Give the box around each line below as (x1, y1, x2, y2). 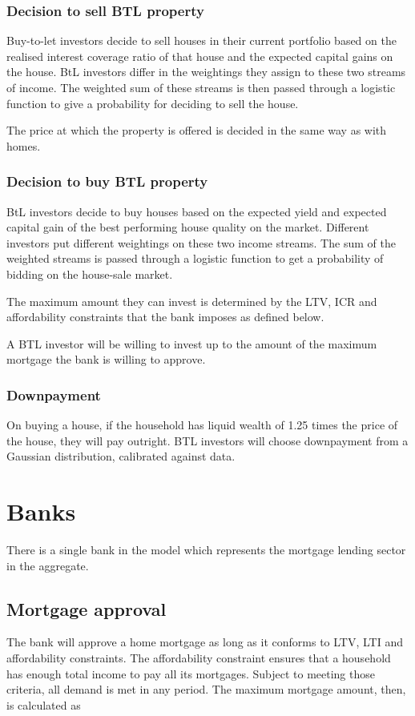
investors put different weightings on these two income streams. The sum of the (6, 234, 396, 251)
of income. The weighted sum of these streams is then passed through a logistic (6, 79, 396, 95)
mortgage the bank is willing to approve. (6, 351, 206, 368)
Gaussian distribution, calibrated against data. (6, 448, 236, 465)
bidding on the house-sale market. (6, 265, 173, 282)
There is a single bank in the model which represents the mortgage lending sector (6, 541, 406, 558)
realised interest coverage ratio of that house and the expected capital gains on (6, 47, 393, 64)
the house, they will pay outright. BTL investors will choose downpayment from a (6, 432, 409, 449)
